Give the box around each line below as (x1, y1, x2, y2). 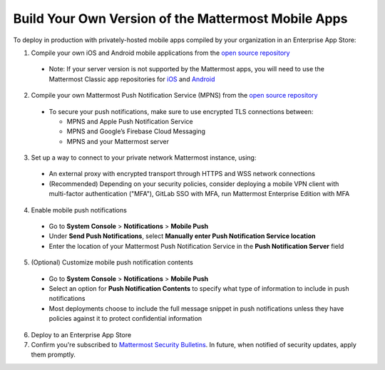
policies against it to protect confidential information (48, 314, 202, 323)
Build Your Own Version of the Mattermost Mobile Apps (13, 11, 348, 26)
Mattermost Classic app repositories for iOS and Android (48, 75, 215, 83)
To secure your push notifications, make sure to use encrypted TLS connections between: (48, 107, 314, 115)
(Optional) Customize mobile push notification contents (31, 258, 194, 267)
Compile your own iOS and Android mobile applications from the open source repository (31, 48, 290, 57)
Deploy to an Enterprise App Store (31, 330, 132, 339)
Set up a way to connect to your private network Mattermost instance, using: (31, 153, 257, 162)
